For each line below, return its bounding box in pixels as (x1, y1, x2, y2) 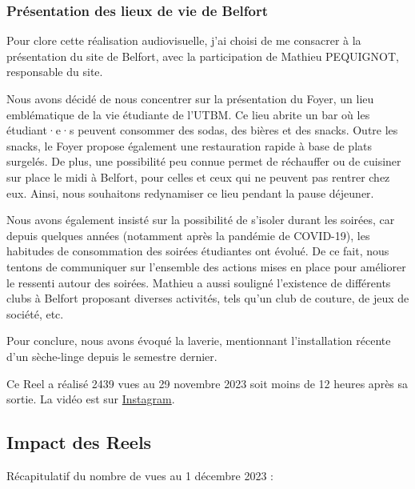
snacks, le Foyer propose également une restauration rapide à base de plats (6, 137, 372, 154)
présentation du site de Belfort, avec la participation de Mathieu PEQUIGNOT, (6, 47, 399, 64)
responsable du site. (6, 63, 103, 80)
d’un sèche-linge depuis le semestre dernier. (6, 347, 217, 364)
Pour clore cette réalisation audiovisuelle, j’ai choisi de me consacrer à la (6, 32, 361, 49)
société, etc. (6, 305, 64, 322)
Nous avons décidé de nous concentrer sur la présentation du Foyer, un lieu (6, 90, 374, 106)
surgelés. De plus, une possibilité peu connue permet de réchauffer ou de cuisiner (6, 153, 401, 170)
